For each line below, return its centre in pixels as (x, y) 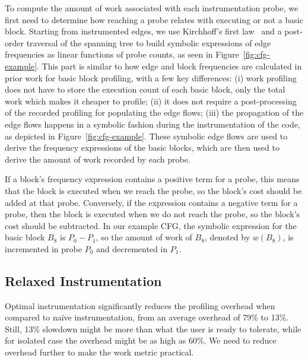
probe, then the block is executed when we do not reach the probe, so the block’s (152, 214)
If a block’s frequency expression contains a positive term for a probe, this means (152, 179)
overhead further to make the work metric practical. (99, 352)
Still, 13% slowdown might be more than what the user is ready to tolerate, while (153, 328)
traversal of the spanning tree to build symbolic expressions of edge (149, 42)
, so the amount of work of (144, 237)
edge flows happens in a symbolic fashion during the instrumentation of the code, (153, 124)
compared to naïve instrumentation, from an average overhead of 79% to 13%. (147, 317)
